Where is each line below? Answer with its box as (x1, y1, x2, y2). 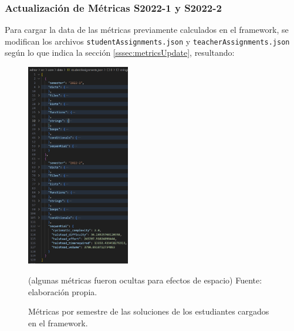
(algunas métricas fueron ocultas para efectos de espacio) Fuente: (28, 273, 262, 286)
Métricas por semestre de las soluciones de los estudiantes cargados (28, 305, 269, 318)
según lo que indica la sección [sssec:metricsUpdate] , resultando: (5, 46, 235, 59)
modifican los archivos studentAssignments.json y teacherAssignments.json (5, 35, 290, 47)
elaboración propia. (28, 285, 97, 298)
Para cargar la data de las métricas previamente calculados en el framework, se (5, 23, 289, 36)
